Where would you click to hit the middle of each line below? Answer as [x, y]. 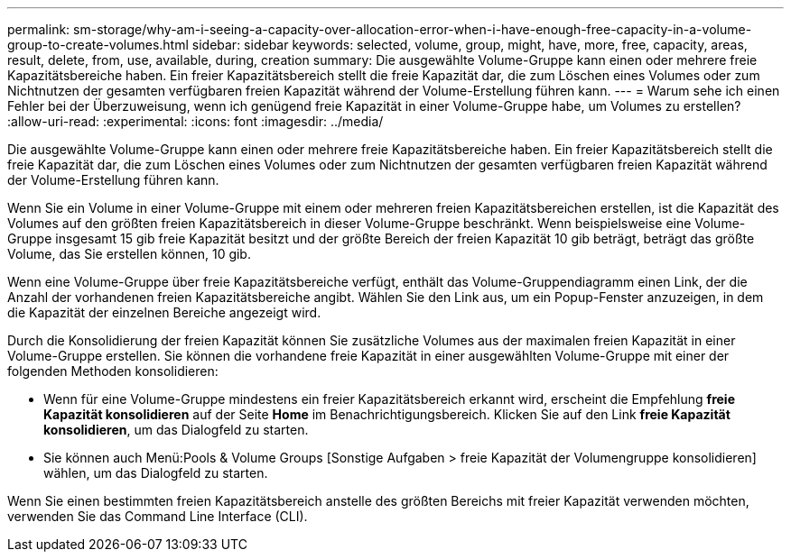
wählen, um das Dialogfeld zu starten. [156, 473]
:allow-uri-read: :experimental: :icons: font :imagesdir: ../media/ [195, 121]
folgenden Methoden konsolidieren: [113, 371]
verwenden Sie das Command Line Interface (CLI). [158, 516]
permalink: [39, 29]
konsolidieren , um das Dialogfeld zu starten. [176, 430]
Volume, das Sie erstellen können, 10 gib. [129, 254]
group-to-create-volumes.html [98, 45]
